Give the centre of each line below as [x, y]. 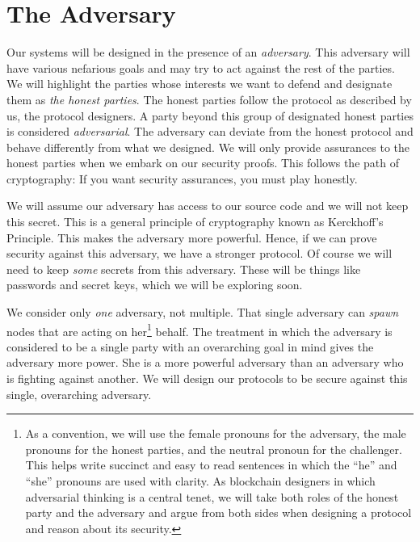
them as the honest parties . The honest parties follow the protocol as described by [209, 99]
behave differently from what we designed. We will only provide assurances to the [208, 147]
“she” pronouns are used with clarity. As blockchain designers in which [200, 481]
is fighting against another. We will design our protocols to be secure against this [207, 378]
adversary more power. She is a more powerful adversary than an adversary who [205, 362]
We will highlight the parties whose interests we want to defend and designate [199, 84]
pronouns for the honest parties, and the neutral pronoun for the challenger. [214, 449]
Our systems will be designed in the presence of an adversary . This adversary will [208, 52]
